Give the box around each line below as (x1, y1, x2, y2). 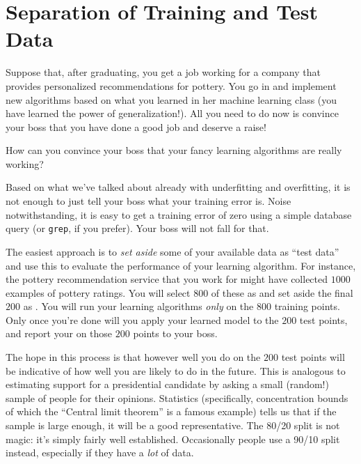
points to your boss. (133, 326, 218, 341)
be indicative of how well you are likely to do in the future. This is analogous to (6, 363, 346, 378)
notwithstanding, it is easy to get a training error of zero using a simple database (6, 207, 352, 222)
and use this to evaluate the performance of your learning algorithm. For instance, (6, 258, 356, 272)
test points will (281, 350, 345, 364)
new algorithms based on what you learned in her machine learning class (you (6, 92, 337, 107)
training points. (274, 299, 340, 314)
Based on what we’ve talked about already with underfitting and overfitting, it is (6, 180, 351, 194)
